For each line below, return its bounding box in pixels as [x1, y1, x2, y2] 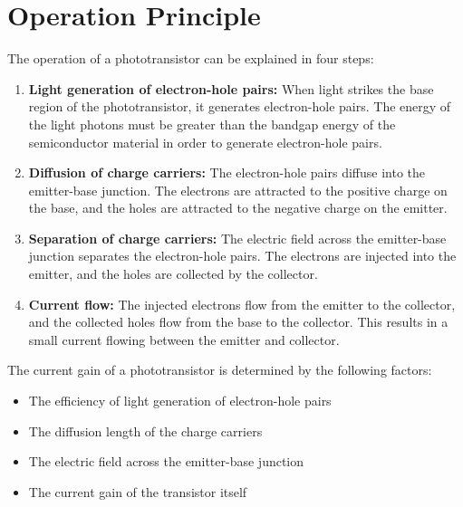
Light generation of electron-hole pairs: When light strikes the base [28, 79, 434, 98]
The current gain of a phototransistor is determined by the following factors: [7, 360, 432, 379]
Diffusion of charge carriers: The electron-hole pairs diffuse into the [28, 163, 426, 182]
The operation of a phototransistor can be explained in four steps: [7, 49, 374, 68]
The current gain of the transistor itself [28, 482, 247, 501]
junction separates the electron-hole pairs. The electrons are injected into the [28, 246, 457, 265]
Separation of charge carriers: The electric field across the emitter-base [28, 228, 447, 247]
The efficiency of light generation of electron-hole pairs [28, 391, 332, 410]
